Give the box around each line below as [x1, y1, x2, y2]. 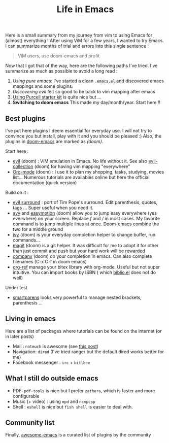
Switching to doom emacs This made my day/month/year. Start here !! [12, 99, 161, 106]
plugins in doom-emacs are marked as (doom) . [5, 139, 104, 144]
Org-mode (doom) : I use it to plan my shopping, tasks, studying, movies [12, 169, 164, 175]
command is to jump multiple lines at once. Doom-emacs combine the [12, 221, 159, 227]
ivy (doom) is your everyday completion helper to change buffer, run [12, 232, 156, 237]
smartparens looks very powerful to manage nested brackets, [12, 294, 142, 300]
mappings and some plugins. [12, 83, 74, 89]
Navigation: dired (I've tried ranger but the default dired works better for [12, 349, 164, 355]
